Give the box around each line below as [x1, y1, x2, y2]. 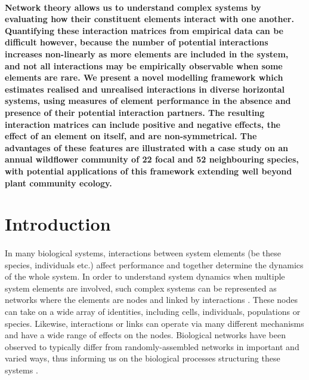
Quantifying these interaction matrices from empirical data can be [5, 24, 283, 36]
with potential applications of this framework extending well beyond [5, 164, 292, 177]
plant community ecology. [5, 176, 112, 189]
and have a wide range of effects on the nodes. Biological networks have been [5, 329, 286, 341]
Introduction [5, 212, 111, 236]
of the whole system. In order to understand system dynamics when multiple [5, 270, 285, 283]
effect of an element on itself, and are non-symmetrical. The [5, 130, 257, 142]
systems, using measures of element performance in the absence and [5, 94, 291, 107]
